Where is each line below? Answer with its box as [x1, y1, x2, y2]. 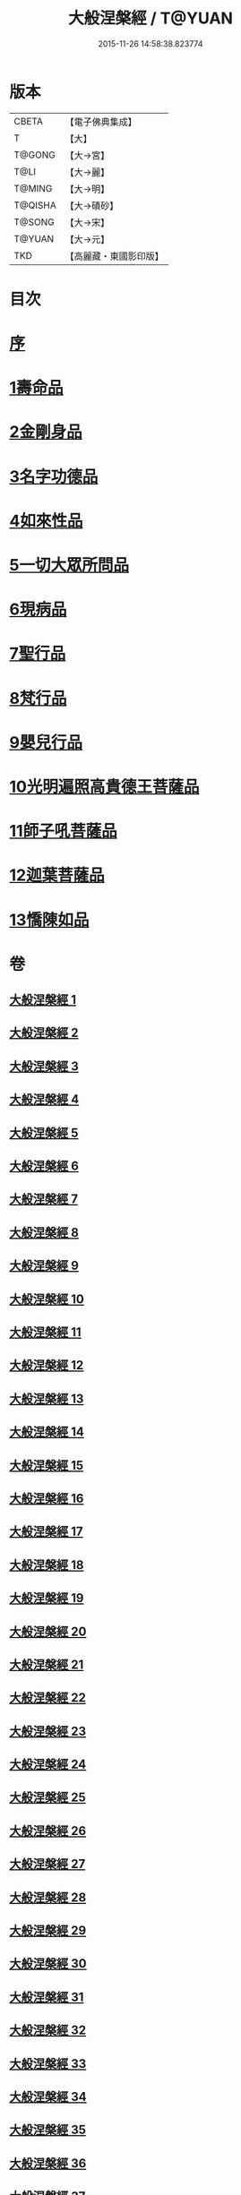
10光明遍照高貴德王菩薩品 [9, 776, 200, 797]
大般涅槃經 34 [9, 2088, 87, 2105]
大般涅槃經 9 [9, 1258, 79, 1273]
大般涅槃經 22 [9, 1690, 87, 1706]
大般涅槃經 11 [9, 1325, 82, 1340]
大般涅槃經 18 [9, 1557, 84, 1573]
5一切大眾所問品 [9, 555, 130, 575]
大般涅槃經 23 [9, 1723, 87, 1738]
